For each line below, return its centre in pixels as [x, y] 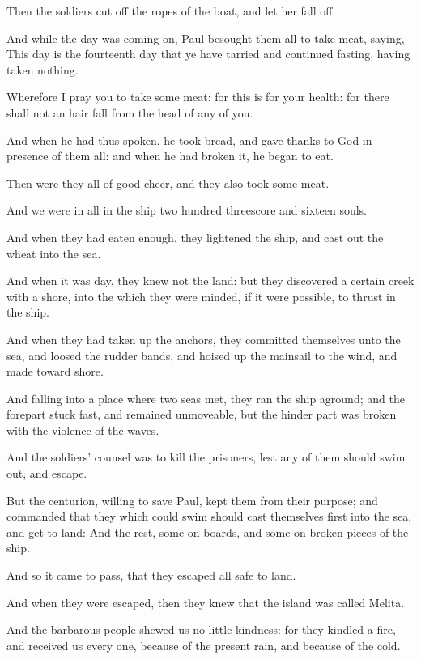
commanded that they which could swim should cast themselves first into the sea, [209, 516]
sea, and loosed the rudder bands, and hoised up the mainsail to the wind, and [202, 355]
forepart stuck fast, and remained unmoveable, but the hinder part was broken [202, 414]
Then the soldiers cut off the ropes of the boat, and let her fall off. [171, 11]
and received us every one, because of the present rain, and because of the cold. [204, 645]
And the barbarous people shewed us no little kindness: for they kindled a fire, [201, 629]
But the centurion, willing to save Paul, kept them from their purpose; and [192, 500]
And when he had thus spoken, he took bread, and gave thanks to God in [189, 140]
